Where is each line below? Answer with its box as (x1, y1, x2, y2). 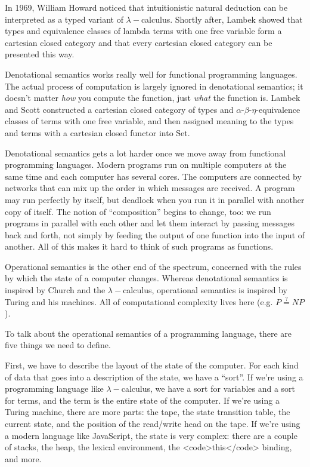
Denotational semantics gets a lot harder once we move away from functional (5, 146, 286, 159)
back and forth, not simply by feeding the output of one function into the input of (5, 228, 305, 241)
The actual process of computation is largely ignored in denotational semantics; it (5, 79, 303, 92)
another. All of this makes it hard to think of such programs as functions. (5, 240, 274, 253)
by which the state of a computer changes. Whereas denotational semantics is (5, 272, 288, 284)
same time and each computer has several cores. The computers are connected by (5, 170, 302, 182)
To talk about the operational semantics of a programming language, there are (5, 327, 292, 339)
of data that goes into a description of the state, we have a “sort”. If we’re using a (5, 370, 303, 383)
